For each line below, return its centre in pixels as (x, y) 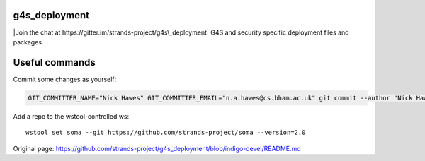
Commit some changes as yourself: (65, 79)
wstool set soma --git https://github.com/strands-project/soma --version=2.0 (166, 133)
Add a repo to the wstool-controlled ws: (71, 116)
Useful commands (54, 62)
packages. (28, 42)
